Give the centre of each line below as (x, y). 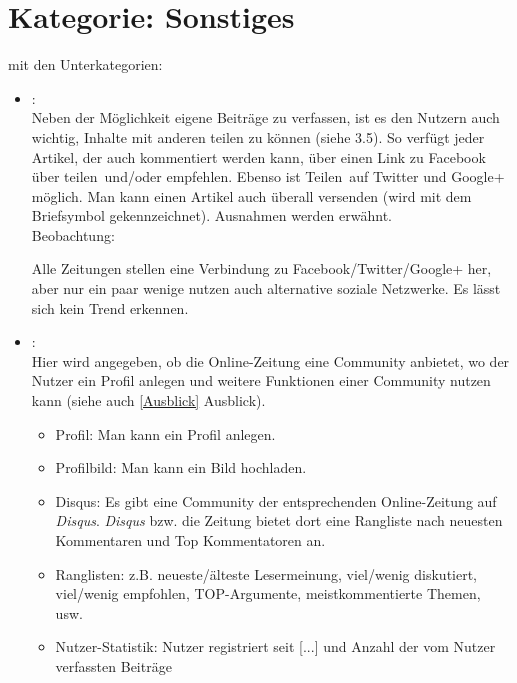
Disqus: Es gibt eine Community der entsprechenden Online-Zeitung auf (276, 500)
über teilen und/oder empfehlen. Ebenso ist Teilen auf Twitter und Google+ (268, 176)
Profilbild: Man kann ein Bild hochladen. (181, 467)
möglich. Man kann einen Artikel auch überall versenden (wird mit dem (251, 195)
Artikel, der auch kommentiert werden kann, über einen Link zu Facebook (258, 156)
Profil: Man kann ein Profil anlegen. (165, 433)
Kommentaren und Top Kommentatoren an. (190, 540)
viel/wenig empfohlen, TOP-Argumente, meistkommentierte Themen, (268, 593)
